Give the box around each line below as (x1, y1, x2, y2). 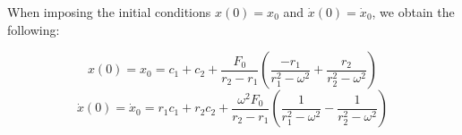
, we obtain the (372, 3, 455, 21)
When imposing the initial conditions (7, 3, 211, 21)
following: (7, 20, 60, 38)
